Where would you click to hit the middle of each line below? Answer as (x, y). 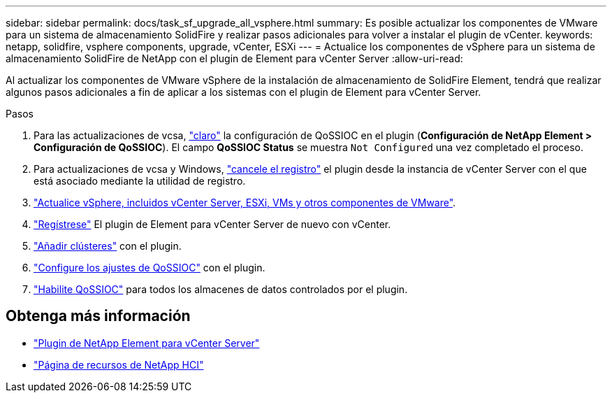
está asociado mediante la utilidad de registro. (140, 181)
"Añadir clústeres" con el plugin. (108, 246)
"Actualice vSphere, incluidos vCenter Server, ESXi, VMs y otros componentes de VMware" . (245, 202)
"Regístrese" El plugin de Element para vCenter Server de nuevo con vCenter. (212, 224)
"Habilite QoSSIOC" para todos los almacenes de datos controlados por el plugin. (221, 289)
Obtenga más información (98, 316)
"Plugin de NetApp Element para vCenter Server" (147, 343)
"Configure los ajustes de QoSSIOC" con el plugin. (150, 268)
